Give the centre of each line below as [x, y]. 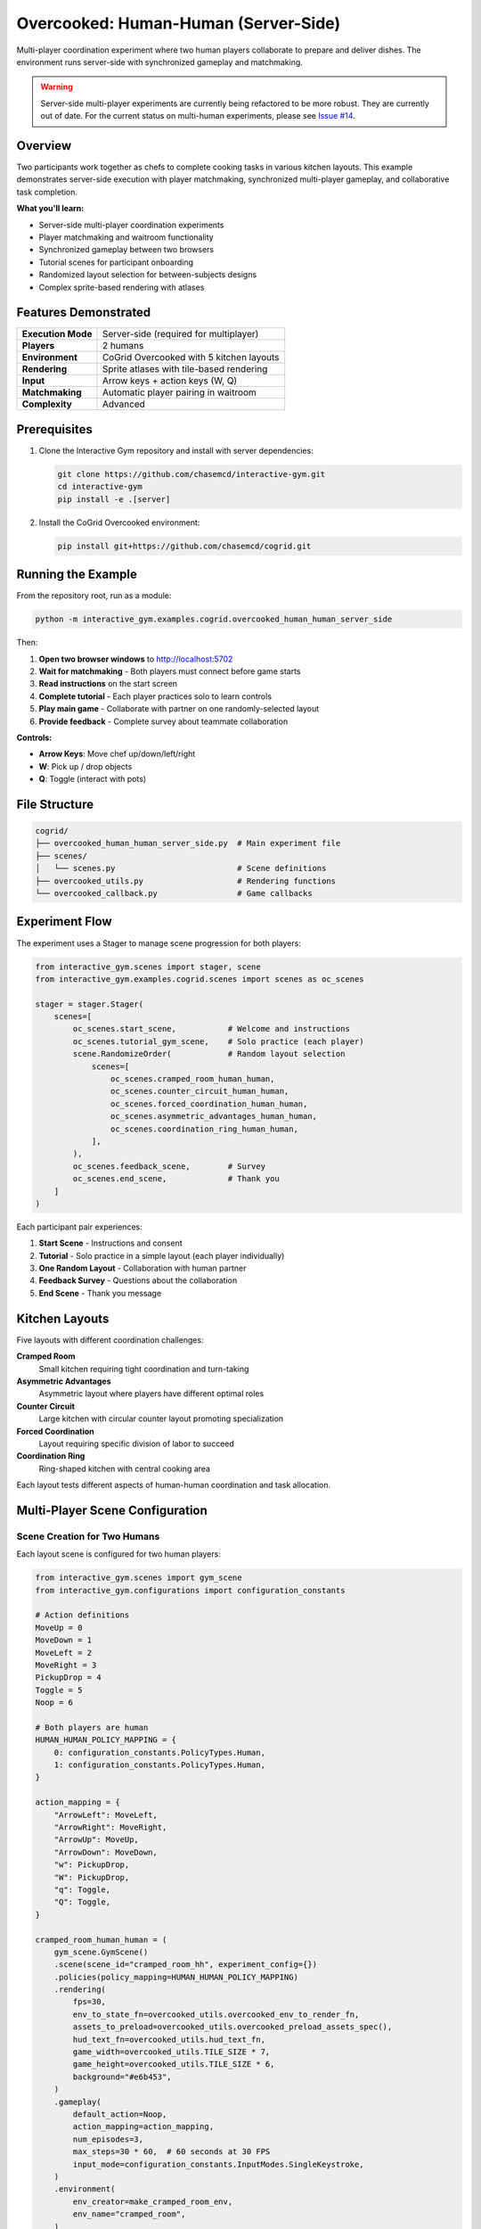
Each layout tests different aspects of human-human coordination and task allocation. [174, 1485]
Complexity [47, 404]
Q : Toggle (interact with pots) [93, 779]
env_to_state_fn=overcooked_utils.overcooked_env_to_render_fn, [216, 2014]
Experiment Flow [64, 921]
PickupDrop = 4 [68, 1678]
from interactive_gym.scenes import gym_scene [139, 1578]
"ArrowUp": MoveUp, [97, 1840]
